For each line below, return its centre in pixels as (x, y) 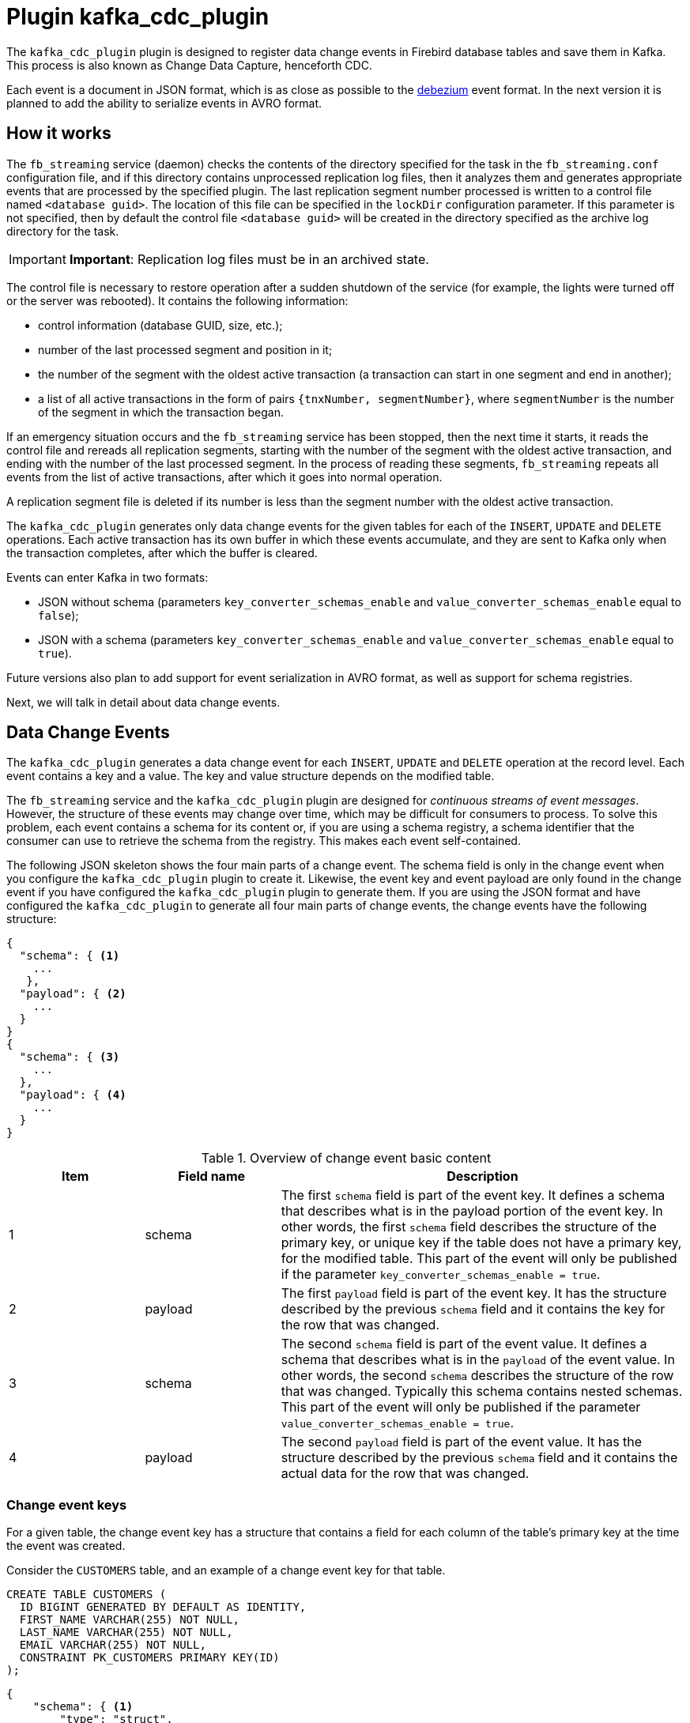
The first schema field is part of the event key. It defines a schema (473, 1195)
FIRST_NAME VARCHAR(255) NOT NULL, (130, 1620)
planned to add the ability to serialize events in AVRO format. (164, 103)
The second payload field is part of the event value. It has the (462, 1442)
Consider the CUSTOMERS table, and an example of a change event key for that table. (226, 1570)
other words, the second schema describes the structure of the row (477, 1376)
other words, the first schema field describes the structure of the (469, 1227)
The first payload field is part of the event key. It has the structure (474, 1293)
